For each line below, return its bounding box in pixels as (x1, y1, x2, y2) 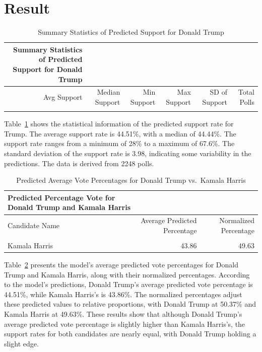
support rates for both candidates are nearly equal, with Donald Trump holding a (4, 328, 256, 339)
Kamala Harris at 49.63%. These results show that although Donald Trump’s (4, 309, 242, 319)
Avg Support (43, 92, 83, 102)
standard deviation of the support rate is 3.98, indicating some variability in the (4, 148, 251, 159)
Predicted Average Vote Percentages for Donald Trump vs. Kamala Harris (16, 175, 246, 185)
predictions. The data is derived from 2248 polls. (4, 158, 154, 168)
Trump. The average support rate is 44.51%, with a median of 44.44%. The (4, 128, 236, 138)
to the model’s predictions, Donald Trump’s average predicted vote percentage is (4, 279, 253, 290)
